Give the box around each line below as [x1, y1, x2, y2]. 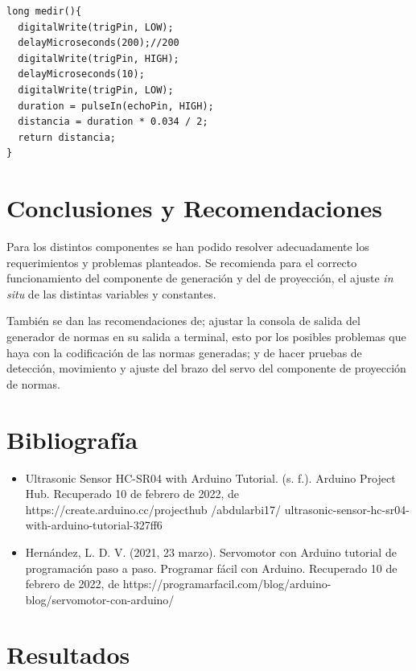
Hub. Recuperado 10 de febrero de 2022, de [25, 485, 239, 502]
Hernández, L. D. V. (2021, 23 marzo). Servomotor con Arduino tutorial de [25, 543, 397, 560]
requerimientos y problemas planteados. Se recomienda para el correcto [6, 253, 357, 270]
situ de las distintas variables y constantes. [6, 285, 216, 302]
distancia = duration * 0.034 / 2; [18, 116, 208, 128]
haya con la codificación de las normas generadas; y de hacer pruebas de [6, 344, 362, 360]
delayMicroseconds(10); [18, 68, 145, 80]
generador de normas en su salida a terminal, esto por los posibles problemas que [6, 328, 406, 345]
